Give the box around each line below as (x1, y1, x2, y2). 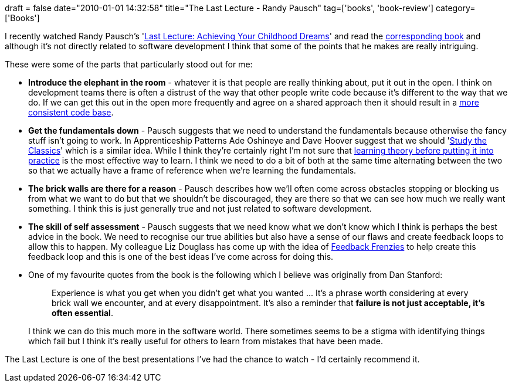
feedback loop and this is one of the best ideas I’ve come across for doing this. (28, 252, 334, 262)
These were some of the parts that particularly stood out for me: (5, 59, 253, 69)
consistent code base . (28, 107, 114, 117)
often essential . (52, 308, 113, 318)
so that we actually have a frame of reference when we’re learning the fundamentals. (28, 165, 357, 175)
